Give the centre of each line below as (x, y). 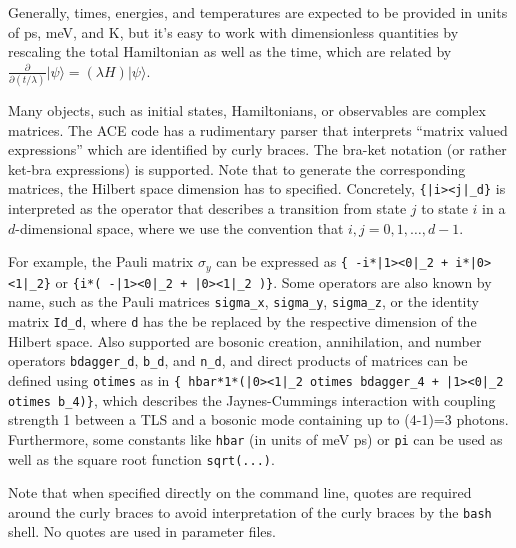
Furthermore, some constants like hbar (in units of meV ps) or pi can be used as (255, 438)
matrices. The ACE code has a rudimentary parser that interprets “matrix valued (258, 129)
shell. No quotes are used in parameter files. (142, 531)
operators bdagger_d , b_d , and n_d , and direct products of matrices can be (238, 360)
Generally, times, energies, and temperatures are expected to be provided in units (258, 12)
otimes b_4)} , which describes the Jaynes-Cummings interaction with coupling (252, 399)
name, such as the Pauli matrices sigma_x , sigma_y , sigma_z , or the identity (243, 301)
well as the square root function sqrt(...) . (141, 458)
